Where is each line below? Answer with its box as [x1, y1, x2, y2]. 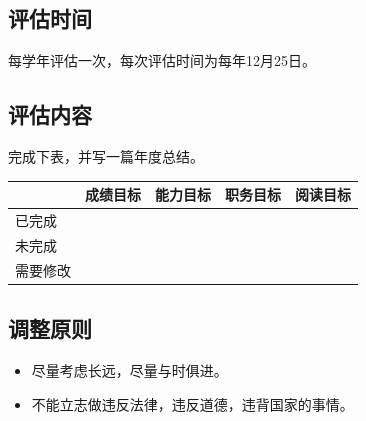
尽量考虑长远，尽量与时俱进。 [31, 359, 228, 380]
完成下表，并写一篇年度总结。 [8, 146, 204, 166]
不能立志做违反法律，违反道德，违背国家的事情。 [31, 393, 354, 414]
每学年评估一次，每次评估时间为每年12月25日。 [8, 50, 316, 71]
